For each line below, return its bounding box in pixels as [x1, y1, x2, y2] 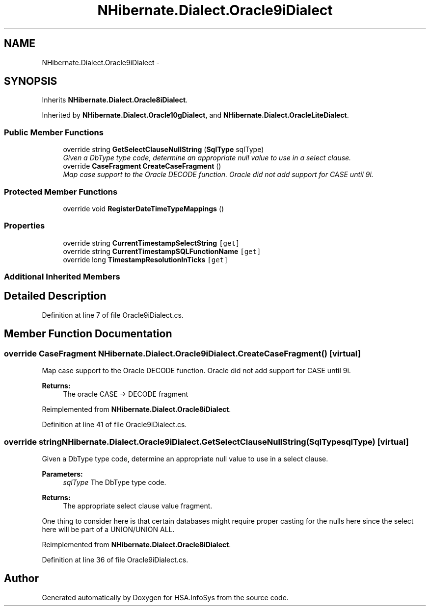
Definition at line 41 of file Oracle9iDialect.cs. [42, 420, 187, 429]
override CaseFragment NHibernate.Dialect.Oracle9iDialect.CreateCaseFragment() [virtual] [4, 348, 361, 358]
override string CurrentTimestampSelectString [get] [63, 238, 240, 247]
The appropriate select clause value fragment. [63, 501, 213, 510]
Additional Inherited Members [4, 272, 120, 282]
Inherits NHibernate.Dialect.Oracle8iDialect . [42, 96, 188, 104]
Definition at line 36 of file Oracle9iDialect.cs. [42, 555, 188, 564]
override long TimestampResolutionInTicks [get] [63, 255, 228, 264]
